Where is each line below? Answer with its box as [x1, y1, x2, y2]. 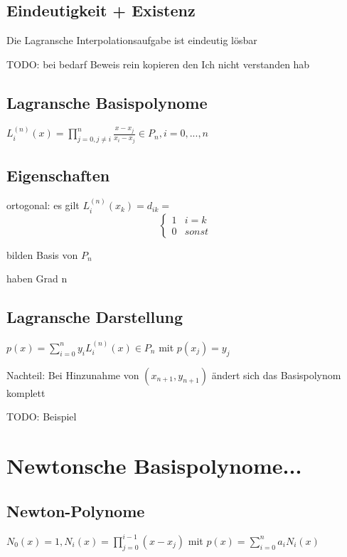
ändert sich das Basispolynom [211, 367, 341, 382]
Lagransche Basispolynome [6, 91, 208, 113]
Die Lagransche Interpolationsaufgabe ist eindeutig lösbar [6, 33, 257, 48]
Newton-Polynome [6, 499, 145, 521]
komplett [6, 385, 46, 400]
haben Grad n [6, 271, 68, 286]
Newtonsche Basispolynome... [6, 451, 302, 480]
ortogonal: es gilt [6, 198, 80, 213]
